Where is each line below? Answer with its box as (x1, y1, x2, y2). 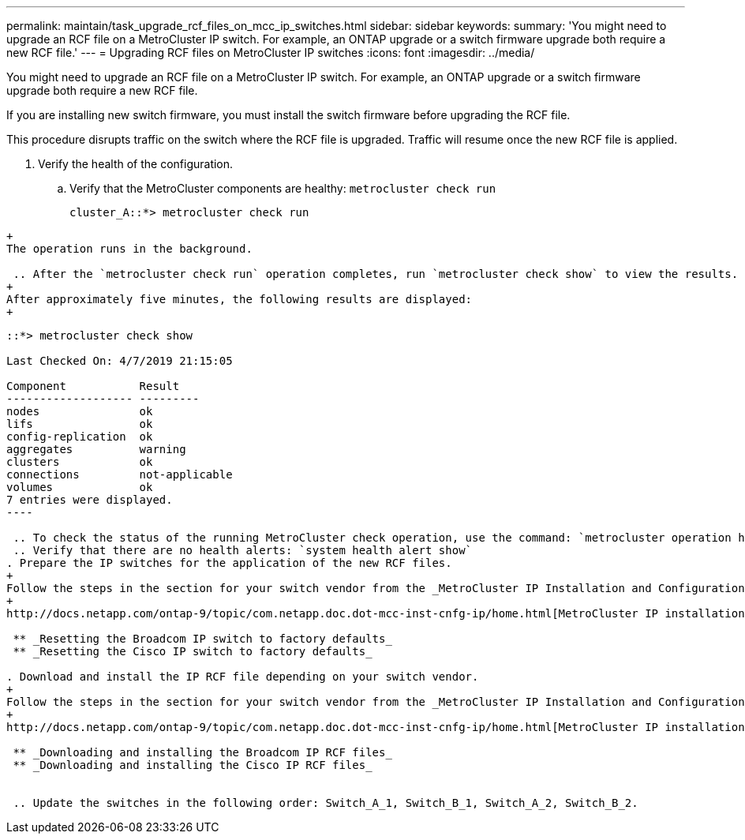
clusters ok (6, 456, 153, 468)
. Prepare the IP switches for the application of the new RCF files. (6, 557, 452, 569)
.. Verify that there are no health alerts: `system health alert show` (13, 544, 473, 557)
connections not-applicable (6, 468, 233, 481)
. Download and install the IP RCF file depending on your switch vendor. (6, 670, 479, 683)
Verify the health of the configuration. (38, 157, 234, 171)
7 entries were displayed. (6, 493, 173, 506)
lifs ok (6, 418, 153, 430)
